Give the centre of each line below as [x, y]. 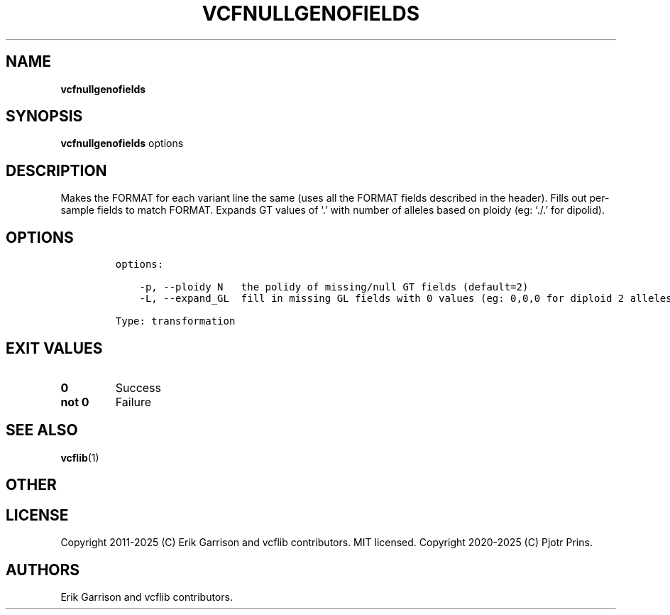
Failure [133, 402]
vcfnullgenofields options [122, 143]
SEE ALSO [42, 430]
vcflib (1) [80, 457]
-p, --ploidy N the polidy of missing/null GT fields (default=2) [334, 287]
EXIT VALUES [54, 348]
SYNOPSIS [44, 116]
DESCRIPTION [56, 170]
